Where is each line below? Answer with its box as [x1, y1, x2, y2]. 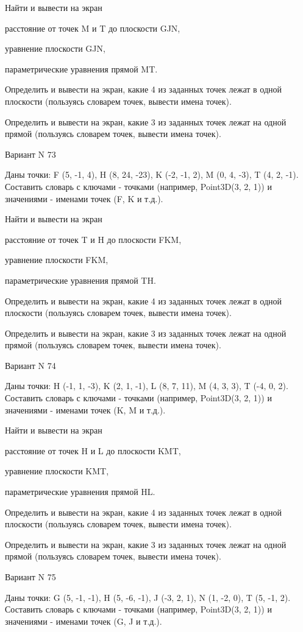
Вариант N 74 [5, 359, 56, 371]
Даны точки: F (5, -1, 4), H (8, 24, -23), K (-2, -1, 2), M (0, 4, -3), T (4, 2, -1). [5, 168, 299, 181]
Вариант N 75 [5, 571, 56, 583]
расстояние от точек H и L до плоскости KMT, [5, 444, 181, 457]
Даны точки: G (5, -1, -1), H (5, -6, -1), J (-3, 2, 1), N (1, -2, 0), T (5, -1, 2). [5, 591, 291, 603]
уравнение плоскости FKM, [5, 253, 109, 266]
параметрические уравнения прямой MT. [5, 62, 158, 75]
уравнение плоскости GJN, [5, 42, 105, 55]
